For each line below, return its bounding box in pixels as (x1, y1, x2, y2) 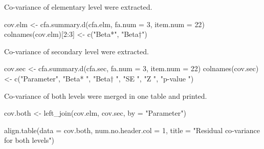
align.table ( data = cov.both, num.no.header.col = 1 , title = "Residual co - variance (4, 124, 260, 135)
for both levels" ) (4, 135, 54, 145)
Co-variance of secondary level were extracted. (4, 46, 149, 56)
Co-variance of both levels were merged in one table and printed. (4, 90, 207, 101)
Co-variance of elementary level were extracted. (4, 2, 152, 12)
